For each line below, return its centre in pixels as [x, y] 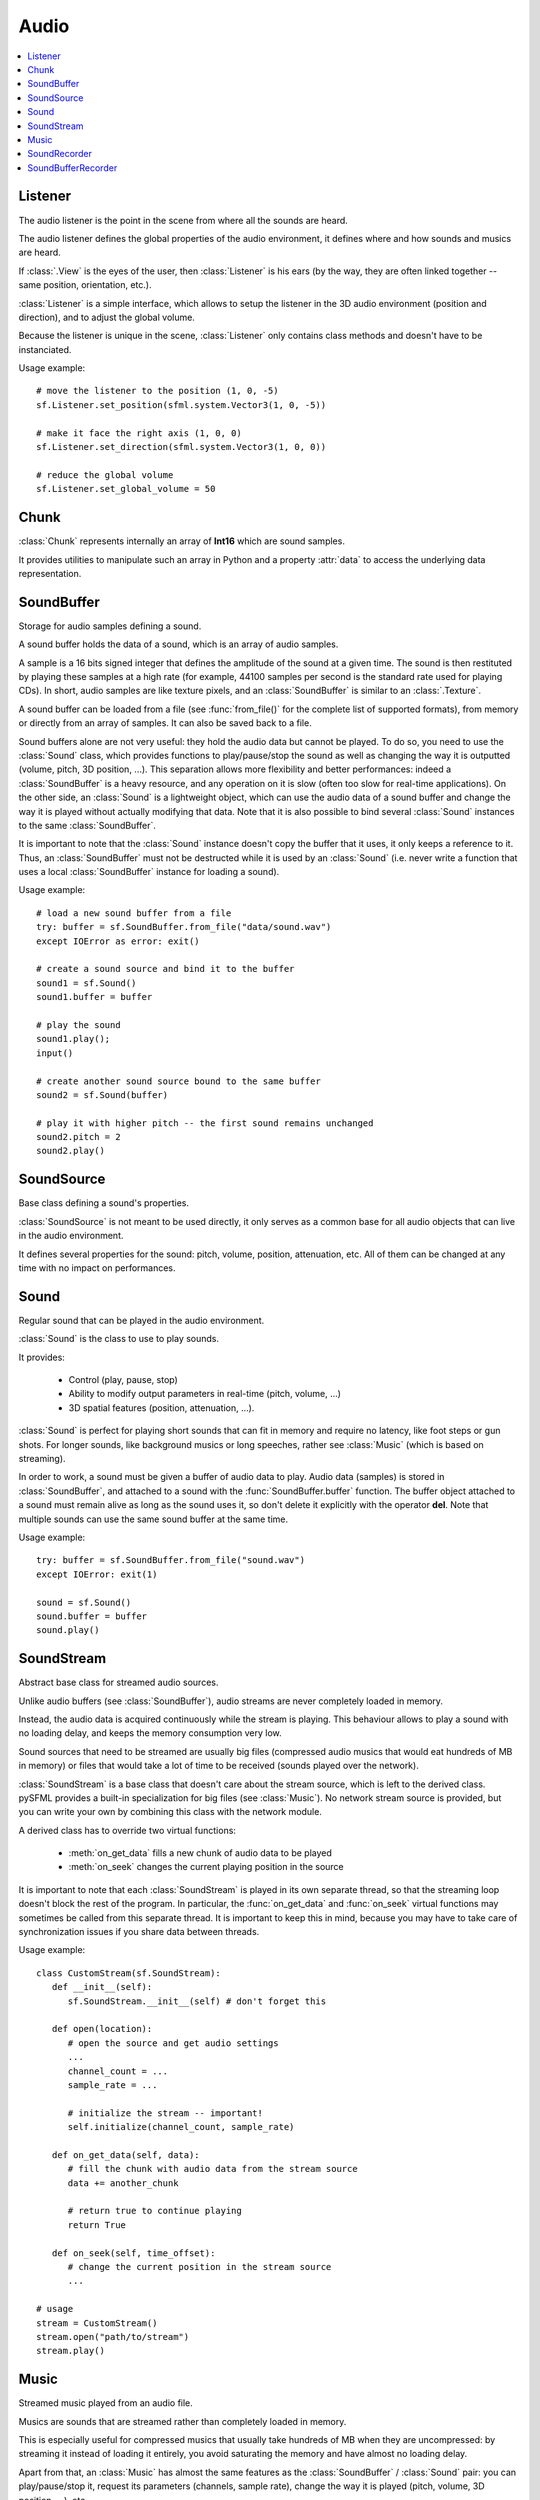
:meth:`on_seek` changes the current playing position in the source [206, 1867]
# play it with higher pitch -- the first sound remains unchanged [205, 1123]
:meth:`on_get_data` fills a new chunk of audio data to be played [200, 1853]
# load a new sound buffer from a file [134, 913]
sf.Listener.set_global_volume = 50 [126, 489]
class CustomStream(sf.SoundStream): [129, 1973]
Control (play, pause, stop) [123, 1380]
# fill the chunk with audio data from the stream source [213, 2169]
